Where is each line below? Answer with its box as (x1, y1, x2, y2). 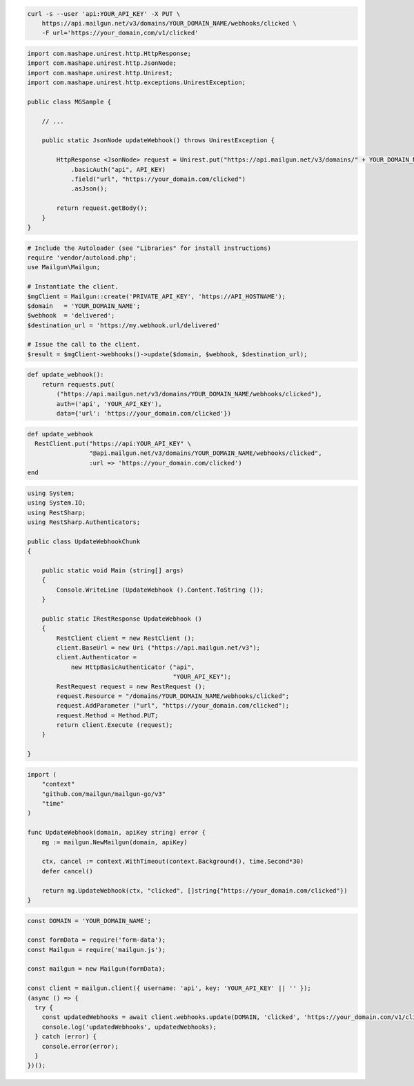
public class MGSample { (27, 97, 112, 106)
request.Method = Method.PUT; (56, 711, 159, 719)
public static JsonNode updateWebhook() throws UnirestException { (41, 137, 275, 144)
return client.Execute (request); (56, 721, 173, 729)
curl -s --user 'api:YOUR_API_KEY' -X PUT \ (27, 10, 181, 17)
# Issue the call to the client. (27, 340, 141, 349)
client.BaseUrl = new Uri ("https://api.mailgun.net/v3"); (56, 643, 261, 652)
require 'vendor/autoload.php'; (27, 253, 137, 262)
